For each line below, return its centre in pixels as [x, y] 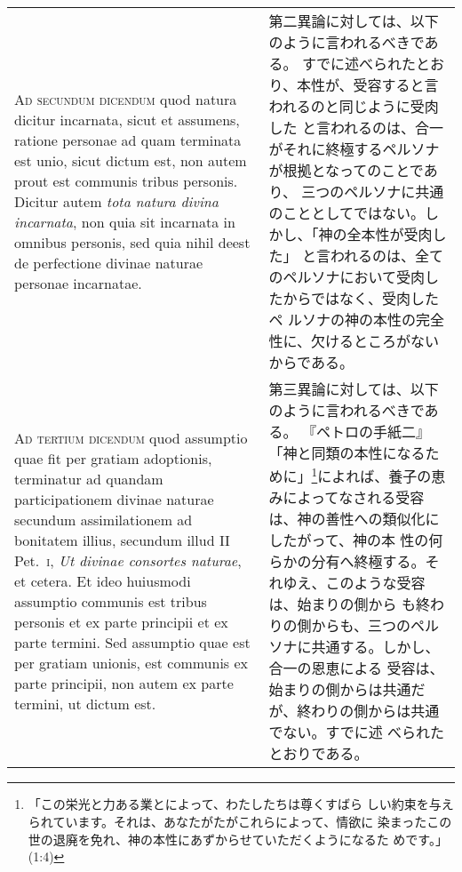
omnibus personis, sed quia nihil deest [132, 242]
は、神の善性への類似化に [354, 519]
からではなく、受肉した [361, 298]
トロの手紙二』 [380, 432]
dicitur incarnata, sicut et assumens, [127, 120]
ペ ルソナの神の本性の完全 [356, 320]
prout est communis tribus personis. [126, 181]
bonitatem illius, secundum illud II [122, 540]
